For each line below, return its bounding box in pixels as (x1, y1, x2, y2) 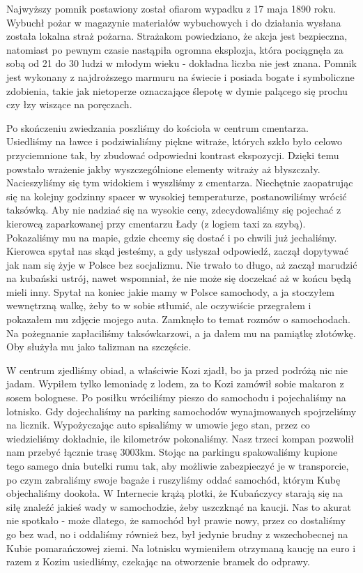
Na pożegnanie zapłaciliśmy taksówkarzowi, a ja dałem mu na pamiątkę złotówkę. (6, 325, 356, 340)
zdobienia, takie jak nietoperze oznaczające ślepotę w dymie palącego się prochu (6, 83, 348, 98)
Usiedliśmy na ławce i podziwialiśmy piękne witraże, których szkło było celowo (6, 134, 342, 149)
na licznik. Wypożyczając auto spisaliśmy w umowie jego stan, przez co (6, 417, 310, 432)
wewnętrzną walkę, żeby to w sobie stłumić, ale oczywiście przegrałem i (6, 298, 311, 313)
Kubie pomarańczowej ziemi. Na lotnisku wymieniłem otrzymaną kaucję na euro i (6, 540, 356, 555)
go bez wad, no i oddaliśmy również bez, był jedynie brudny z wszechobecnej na (6, 526, 348, 541)
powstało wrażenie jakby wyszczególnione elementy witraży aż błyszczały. (6, 161, 320, 176)
